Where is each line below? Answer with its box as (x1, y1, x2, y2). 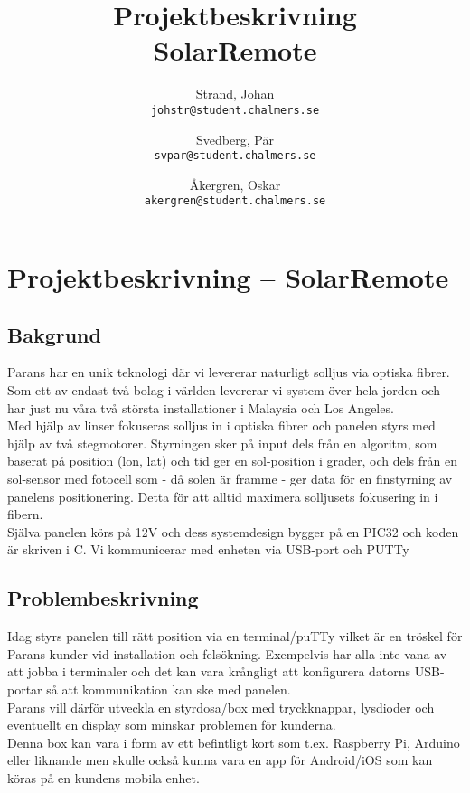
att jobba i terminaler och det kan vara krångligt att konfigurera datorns (7, 662, 411, 681)
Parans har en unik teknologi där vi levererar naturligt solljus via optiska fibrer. (7, 363, 450, 382)
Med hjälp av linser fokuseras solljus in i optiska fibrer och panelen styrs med (7, 416, 436, 435)
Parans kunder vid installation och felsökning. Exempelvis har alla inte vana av (7, 644, 447, 663)
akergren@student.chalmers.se (144, 194, 326, 208)
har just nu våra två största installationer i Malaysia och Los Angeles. (7, 398, 394, 417)
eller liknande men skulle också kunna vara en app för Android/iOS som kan (7, 751, 433, 769)
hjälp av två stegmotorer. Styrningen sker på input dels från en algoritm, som (7, 433, 437, 452)
